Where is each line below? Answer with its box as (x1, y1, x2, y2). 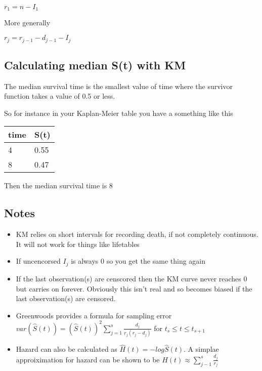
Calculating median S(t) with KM (4, 57, 186, 72)
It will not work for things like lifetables (16, 238, 140, 249)
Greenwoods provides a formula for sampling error (16, 310, 172, 320)
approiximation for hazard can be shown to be (16, 354, 160, 364)
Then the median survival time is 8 (4, 180, 113, 191)
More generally (4, 17, 51, 28)
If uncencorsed (16, 256, 61, 266)
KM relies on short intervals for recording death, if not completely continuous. (16, 229, 258, 239)
